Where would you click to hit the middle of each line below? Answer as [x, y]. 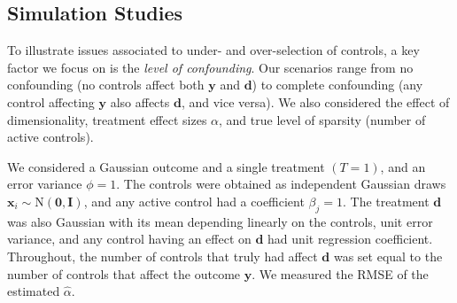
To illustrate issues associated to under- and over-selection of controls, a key [213, 50]
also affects [140, 101]
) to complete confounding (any [337, 85]
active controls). [50, 137]
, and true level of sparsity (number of [322, 119]
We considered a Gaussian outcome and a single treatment [166, 166]
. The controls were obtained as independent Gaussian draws [281, 184]
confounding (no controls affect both [106, 85]
